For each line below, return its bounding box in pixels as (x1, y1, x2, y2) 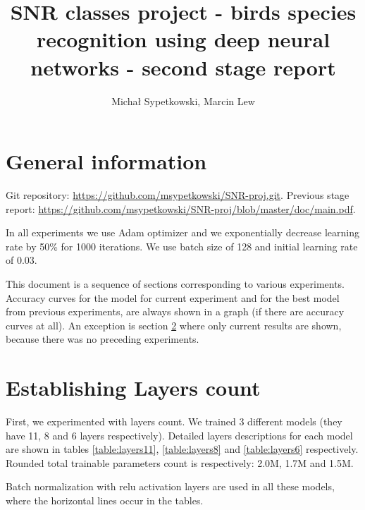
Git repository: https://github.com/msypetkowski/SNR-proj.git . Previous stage (6, 188, 349, 202)
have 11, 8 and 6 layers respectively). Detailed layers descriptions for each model (6, 427, 353, 442)
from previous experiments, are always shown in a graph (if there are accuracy (6, 304, 345, 319)
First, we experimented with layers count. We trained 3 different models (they (6, 414, 342, 429)
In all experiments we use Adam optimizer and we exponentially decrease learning (6, 225, 360, 240)
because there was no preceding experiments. (6, 332, 199, 346)
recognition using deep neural (36, 25, 330, 54)
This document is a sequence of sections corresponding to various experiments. (6, 277, 345, 291)
